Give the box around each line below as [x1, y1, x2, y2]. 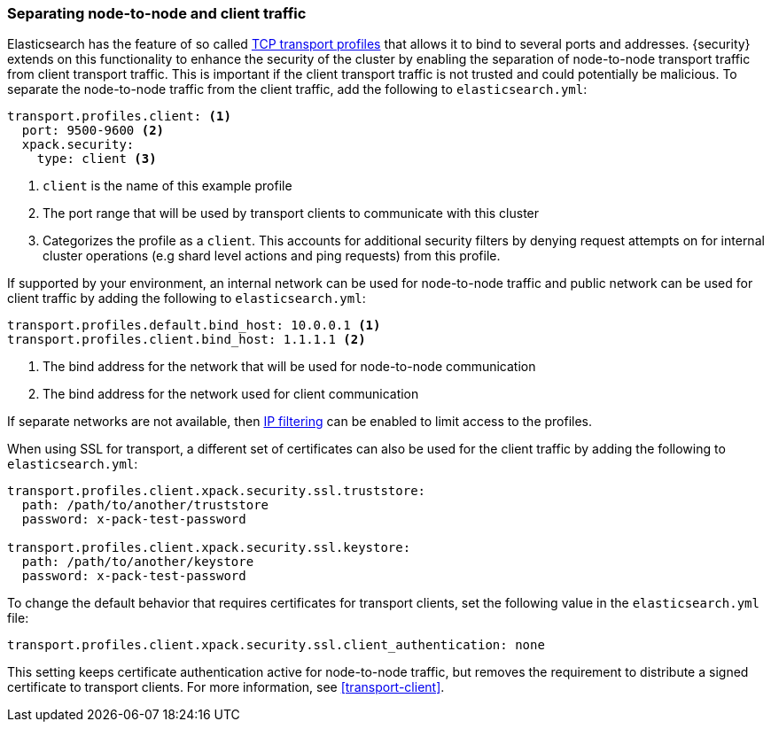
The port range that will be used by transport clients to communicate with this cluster [43, 206, 540, 221]
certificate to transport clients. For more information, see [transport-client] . [7, 679, 445, 695]
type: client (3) [36, 151, 157, 167]
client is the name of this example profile [43, 178, 292, 194]
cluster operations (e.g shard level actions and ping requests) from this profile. [43, 248, 501, 264]
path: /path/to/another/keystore [21, 555, 254, 570]
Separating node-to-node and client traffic [7, 4, 307, 22]
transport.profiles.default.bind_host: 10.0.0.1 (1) [7, 318, 381, 333]
